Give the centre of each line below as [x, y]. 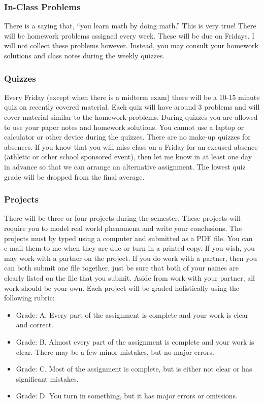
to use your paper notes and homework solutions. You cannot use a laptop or [124, 127]
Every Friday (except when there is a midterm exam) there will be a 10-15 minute [132, 97]
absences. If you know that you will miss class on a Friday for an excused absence [131, 146]
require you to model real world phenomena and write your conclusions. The [123, 228]
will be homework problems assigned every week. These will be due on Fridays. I [129, 35]
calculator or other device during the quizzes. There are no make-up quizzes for [127, 137]
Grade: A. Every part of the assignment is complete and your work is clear [132, 314]
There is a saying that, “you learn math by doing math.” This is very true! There [130, 26]
